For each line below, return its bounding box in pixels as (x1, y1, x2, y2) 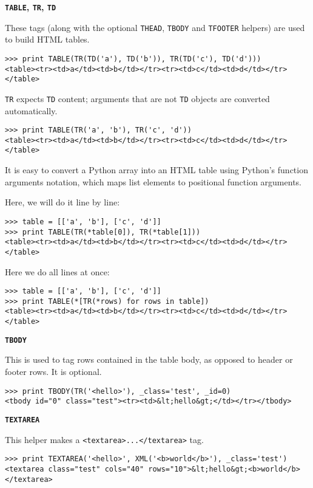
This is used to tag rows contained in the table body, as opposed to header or (5, 353, 293, 366)
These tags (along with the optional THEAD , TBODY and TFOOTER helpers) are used (5, 21, 305, 33)
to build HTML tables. (5, 33, 90, 46)
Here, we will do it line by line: (5, 196, 120, 208)
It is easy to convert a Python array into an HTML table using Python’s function (5, 163, 308, 176)
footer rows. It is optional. (5, 365, 102, 377)
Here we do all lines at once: (5, 265, 110, 278)
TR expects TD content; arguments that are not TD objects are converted (5, 92, 270, 105)
